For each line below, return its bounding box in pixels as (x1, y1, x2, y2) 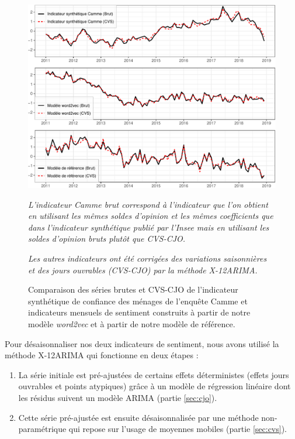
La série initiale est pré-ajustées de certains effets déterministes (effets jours (18, 368, 289, 380)
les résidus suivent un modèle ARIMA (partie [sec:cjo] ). (18, 391, 217, 403)
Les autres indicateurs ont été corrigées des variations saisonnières (28, 252, 267, 264)
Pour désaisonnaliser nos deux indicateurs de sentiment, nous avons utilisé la (5, 337, 279, 349)
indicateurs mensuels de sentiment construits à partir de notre (28, 306, 251, 318)
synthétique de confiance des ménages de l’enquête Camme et (28, 294, 248, 307)
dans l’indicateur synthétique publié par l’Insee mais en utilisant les (28, 221, 269, 233)
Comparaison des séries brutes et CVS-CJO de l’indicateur (28, 283, 238, 296)
